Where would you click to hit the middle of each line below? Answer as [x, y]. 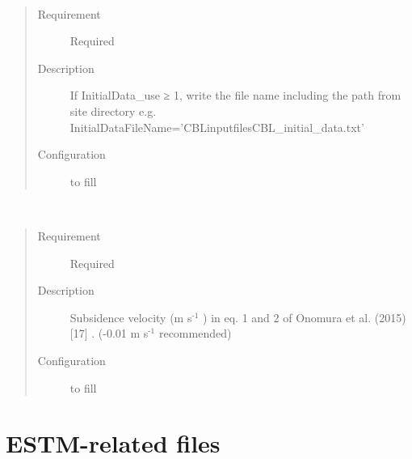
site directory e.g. [113, 110]
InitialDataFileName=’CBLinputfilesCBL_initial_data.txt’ [217, 127]
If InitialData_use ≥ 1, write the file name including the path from [235, 95]
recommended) [195, 333]
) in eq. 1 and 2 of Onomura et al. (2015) [305, 317]
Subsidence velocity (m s [131, 317]
